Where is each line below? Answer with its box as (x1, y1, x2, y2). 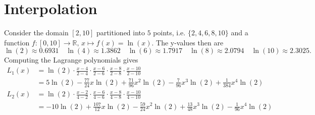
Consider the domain (4, 27, 69, 38)
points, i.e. (153, 27, 186, 38)
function (4, 37, 30, 47)
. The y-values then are (151, 37, 224, 47)
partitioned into (96, 27, 145, 38)
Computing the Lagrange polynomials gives (4, 54, 138, 65)
